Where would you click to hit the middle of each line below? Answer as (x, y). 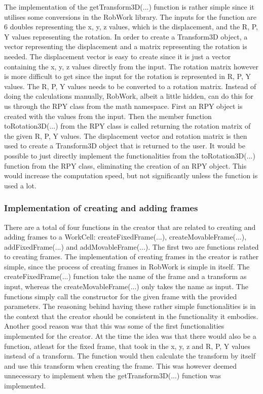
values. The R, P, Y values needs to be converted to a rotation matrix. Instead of (130, 86)
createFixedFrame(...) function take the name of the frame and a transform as (125, 276)
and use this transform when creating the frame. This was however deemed (121, 365)
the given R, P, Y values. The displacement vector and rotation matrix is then (126, 135)
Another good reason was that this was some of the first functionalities (114, 326)
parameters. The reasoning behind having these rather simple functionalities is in (130, 306)
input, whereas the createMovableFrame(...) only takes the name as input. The (126, 286)
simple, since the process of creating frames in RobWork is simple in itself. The (127, 266)
